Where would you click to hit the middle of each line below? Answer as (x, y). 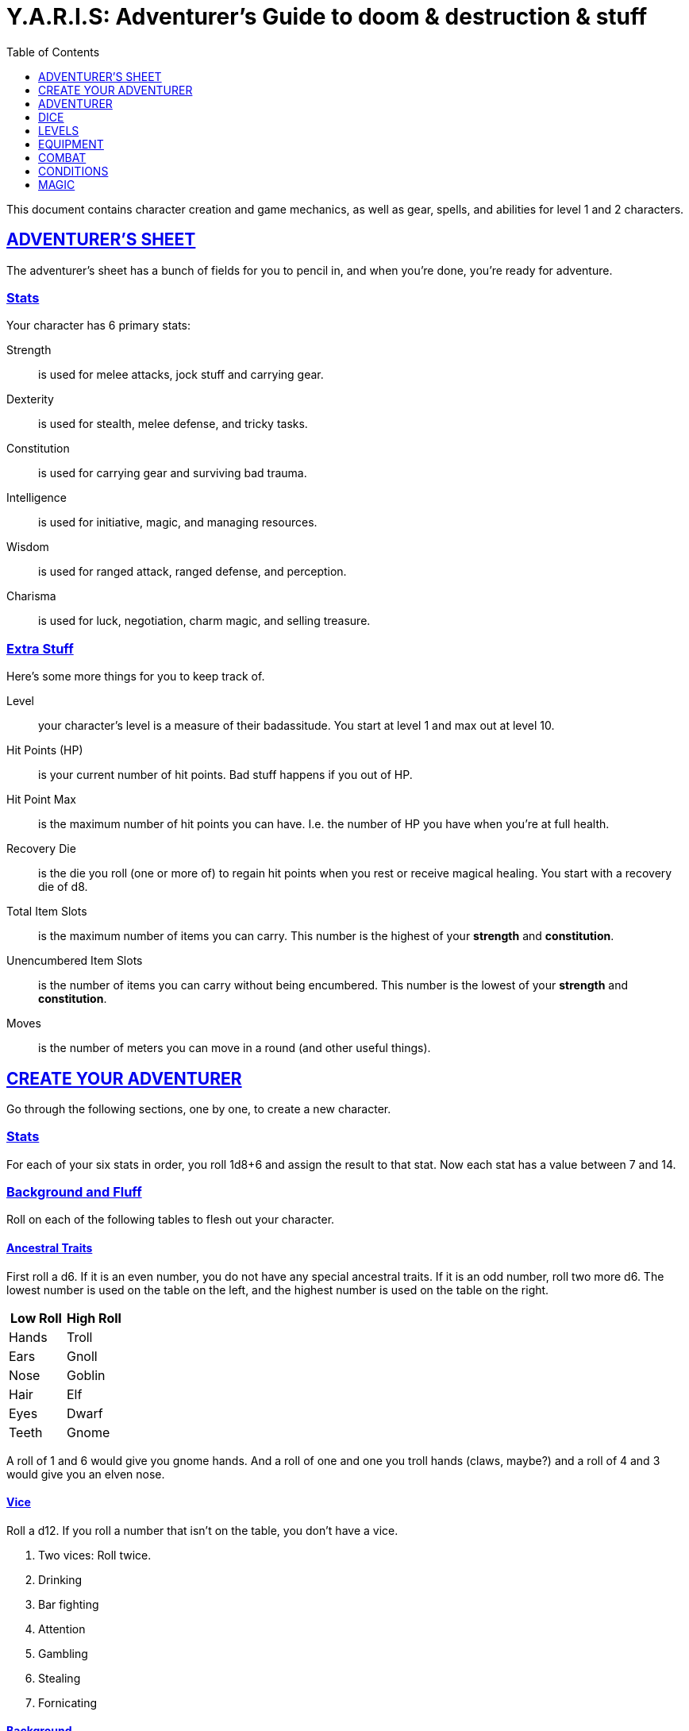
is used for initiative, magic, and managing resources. (178, 522)
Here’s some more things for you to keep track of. (136, 677)
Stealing (60, 1678)
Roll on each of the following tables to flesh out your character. (171, 1220)
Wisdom (28, 547)
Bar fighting (69, 1604)
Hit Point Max (41, 800)
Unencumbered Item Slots (75, 961)
